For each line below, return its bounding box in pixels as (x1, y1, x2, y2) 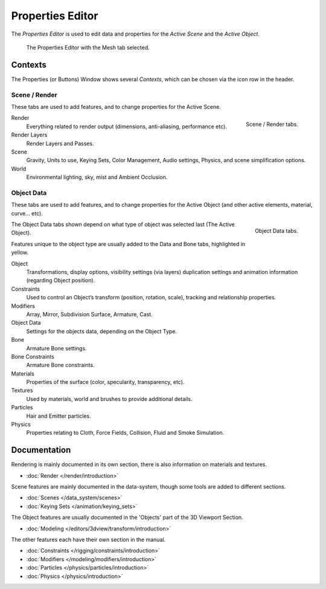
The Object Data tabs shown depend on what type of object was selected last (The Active (11, 221, 235, 228)
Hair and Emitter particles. (26, 412, 91, 420)
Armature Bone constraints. (26, 362, 95, 369)
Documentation (11, 445, 71, 455)
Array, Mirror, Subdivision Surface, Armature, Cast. (26, 310, 153, 317)
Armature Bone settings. (26, 345, 87, 352)
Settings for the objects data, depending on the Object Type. (26, 327, 177, 335)
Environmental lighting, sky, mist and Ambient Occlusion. (26, 174, 168, 181)
